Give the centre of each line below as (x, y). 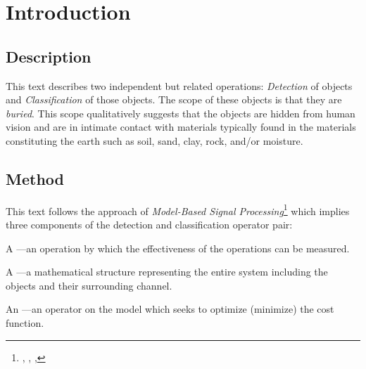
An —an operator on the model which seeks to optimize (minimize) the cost (170, 309)
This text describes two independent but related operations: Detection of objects (179, 85)
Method (35, 178)
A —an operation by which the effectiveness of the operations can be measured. (178, 248)
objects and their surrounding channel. (89, 285)
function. (25, 322)
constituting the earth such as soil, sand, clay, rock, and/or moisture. (154, 140)
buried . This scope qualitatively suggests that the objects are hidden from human (181, 113)
